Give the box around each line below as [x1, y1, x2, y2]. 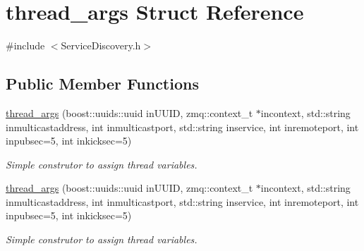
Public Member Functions [6, 73, 199, 94]
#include [6, 38, 45, 53]
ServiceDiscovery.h [61, 38, 141, 53]
